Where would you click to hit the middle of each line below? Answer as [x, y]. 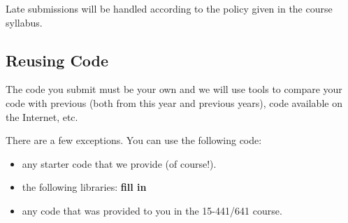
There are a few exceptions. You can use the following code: [134, 140]
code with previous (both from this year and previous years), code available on [174, 102]
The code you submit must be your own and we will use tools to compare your [174, 89]
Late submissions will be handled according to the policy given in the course [169, 8]
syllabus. [24, 22]
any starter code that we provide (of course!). [119, 163]
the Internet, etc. [42, 116]
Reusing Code [57, 60]
